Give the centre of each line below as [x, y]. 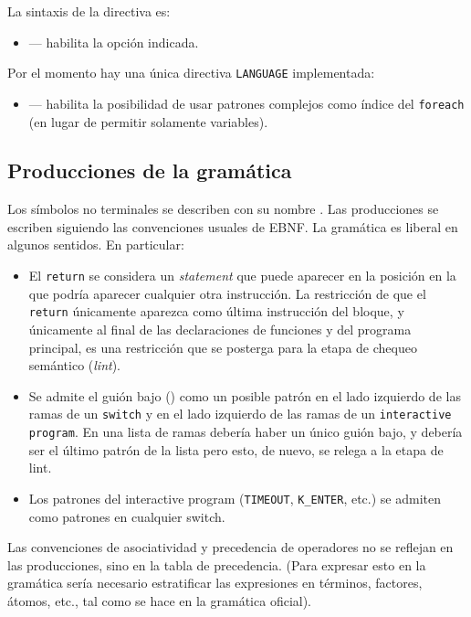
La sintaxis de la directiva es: [89, 11]
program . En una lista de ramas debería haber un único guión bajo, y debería [246, 432]
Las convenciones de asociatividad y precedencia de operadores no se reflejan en [230, 547]
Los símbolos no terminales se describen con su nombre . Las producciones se [223, 209]
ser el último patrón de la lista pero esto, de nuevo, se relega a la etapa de [236, 449]
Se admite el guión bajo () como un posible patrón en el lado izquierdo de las [245, 395]
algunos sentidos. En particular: [96, 245]
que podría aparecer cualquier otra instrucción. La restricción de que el [227, 293]
